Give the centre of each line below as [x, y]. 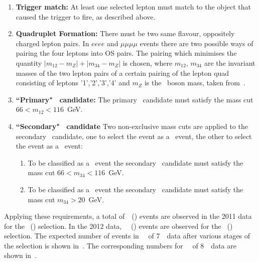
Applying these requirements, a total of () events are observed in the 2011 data [128, 216]
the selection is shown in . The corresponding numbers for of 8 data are [120, 245]
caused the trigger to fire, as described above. [86, 16]
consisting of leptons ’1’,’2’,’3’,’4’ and [73, 83]
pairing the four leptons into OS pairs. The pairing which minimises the [126, 53]
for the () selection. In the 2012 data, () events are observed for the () [118, 226]
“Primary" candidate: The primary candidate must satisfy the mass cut [135, 99]
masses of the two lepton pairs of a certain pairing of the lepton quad [122, 73]
